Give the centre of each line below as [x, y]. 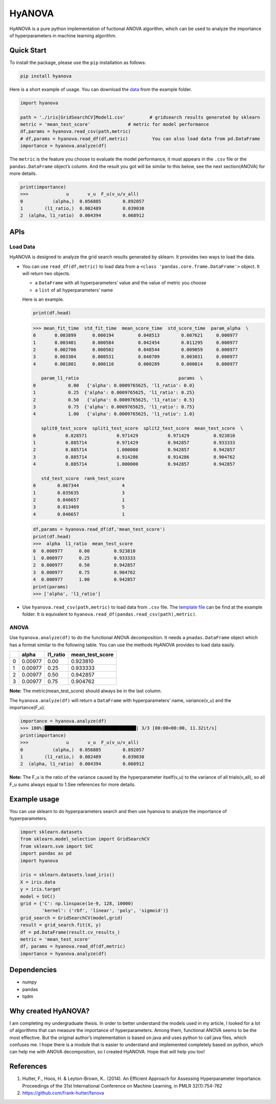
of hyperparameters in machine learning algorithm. [63, 35]
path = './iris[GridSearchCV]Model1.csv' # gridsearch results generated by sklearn [140, 117]
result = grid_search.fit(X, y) [61, 925]
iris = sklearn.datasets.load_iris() [67, 875]
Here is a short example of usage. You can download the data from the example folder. [101, 89]
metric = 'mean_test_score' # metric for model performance [114, 124]
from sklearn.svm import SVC [57, 846]
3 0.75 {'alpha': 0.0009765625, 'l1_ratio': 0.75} [114, 407]
